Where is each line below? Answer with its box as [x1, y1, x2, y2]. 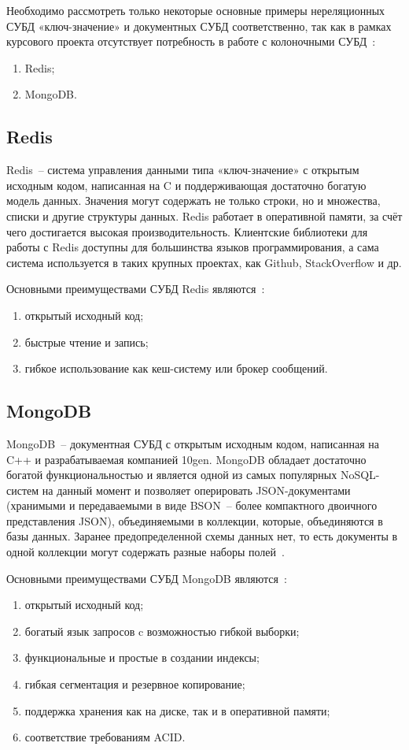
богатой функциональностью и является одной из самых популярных [6, 466, 337, 483]
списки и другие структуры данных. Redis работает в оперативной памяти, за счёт [6, 207, 403, 224]
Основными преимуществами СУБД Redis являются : [6, 280, 265, 297]
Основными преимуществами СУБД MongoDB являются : [6, 570, 287, 586]
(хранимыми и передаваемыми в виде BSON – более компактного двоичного [6, 497, 378, 514]
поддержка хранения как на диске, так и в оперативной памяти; [24, 702, 330, 718]
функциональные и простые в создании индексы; [24, 649, 260, 666]
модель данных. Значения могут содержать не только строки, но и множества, [6, 192, 381, 209]
